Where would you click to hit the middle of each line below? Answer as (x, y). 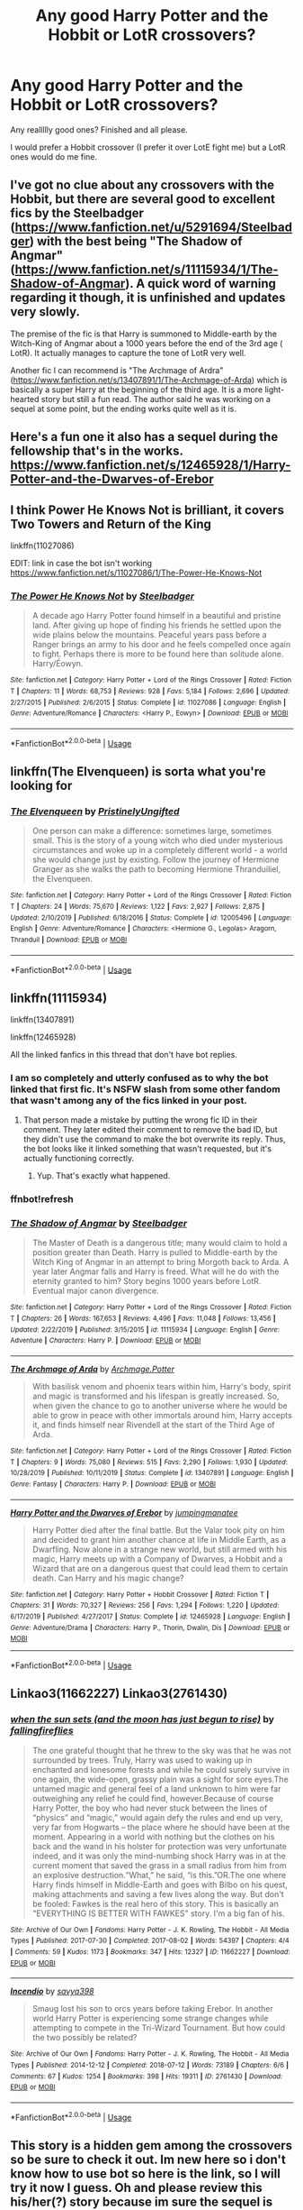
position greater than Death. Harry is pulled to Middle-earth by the (155, 1252)
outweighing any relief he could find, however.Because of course (153, 1798)
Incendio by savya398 (52, 1991)
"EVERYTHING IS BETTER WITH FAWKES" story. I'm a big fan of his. (158, 1913)
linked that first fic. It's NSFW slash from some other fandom (146, 1089)
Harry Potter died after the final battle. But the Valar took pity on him (158, 1530)
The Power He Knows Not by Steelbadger (102, 596)
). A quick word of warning (201, 284)
